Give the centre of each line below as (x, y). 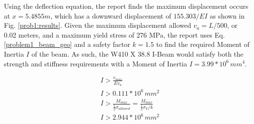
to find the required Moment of (203, 44)
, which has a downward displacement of (111, 15)
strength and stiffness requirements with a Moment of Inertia (96, 63)
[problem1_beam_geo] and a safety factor (67, 44)
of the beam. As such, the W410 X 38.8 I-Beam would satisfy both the (138, 53)
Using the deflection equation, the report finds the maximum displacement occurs (126, 6)
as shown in (227, 15)
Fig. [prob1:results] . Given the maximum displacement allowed (98, 25)
